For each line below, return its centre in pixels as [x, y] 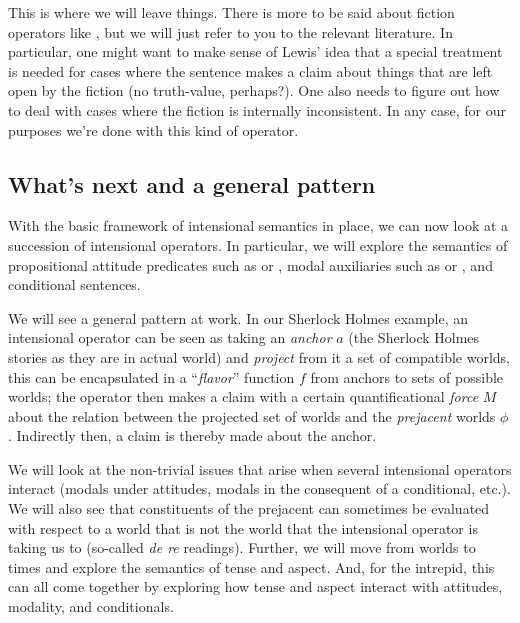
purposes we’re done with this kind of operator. [153, 129]
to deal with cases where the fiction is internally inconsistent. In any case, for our [257, 109]
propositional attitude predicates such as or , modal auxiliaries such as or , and [250, 264]
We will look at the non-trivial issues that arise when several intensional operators [260, 468]
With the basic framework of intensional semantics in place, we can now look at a [258, 225]
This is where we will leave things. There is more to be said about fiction [231, 12]
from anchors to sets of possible [407, 376]
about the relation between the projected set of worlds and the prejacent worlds [252, 415]
